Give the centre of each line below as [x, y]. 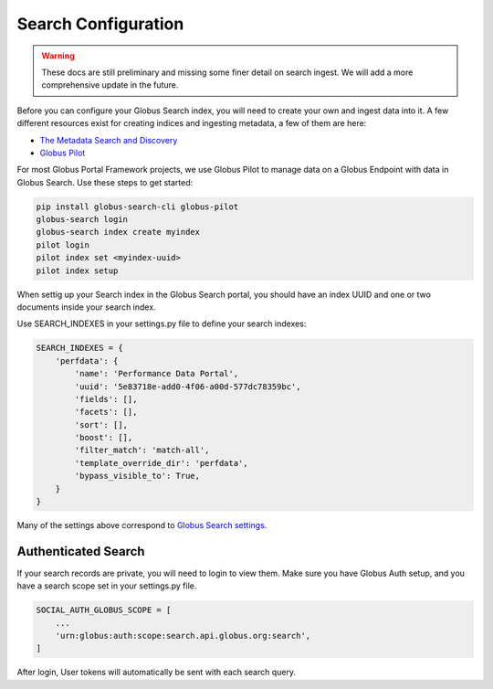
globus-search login [82, 220]
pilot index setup [77, 270]
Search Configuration [100, 24]
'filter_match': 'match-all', [142, 450]
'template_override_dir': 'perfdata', [161, 463]
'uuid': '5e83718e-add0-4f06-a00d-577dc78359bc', [188, 387]
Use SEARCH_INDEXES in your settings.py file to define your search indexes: [162, 323]
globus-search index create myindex [118, 232]
